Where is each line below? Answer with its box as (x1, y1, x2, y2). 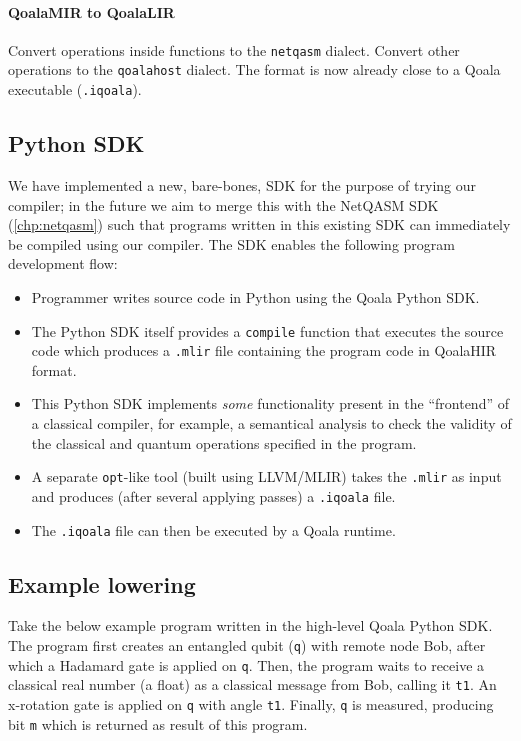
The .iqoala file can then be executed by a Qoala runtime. (31, 519, 396, 540)
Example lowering (8, 568, 196, 599)
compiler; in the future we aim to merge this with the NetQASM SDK (8, 194, 439, 215)
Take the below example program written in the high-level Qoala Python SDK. (8, 615, 493, 636)
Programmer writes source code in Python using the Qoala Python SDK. (31, 286, 480, 307)
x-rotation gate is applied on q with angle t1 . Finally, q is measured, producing (8, 693, 494, 714)
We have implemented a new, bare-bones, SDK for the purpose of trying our (8, 174, 477, 195)
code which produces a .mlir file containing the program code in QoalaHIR (31, 340, 497, 361)
